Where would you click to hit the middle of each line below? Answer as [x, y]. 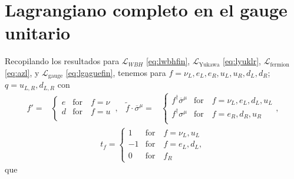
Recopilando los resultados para [62, 61]
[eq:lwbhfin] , [168, 61]
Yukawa [209, 64]
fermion [280, 64]
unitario [38, 33]
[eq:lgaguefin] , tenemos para [116, 72]
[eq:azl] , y [22, 72]
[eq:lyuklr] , [242, 61]
